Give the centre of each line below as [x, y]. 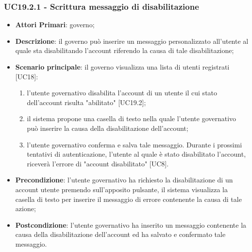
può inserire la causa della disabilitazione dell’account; [108, 128]
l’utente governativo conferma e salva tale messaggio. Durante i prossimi [134, 144]
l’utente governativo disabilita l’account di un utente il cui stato [122, 93]
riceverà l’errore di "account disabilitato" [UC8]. [98, 163]
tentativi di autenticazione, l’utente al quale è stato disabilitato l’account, [136, 154]
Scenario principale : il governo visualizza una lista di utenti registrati [122, 67]
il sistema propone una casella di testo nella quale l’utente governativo [132, 118]
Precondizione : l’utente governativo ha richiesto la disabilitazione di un [124, 180]
